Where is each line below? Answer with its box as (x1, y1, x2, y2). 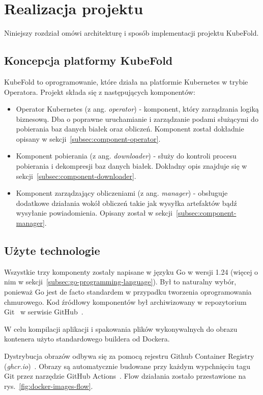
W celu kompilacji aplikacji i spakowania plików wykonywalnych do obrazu (4, 323, 238, 334)
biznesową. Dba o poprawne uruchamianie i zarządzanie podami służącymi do (16, 113, 258, 124)
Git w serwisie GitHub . (4, 306, 83, 317)
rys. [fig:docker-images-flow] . (4, 380, 93, 391)
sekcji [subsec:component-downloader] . (16, 170, 136, 181)
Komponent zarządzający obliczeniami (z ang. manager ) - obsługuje (16, 188, 228, 198)
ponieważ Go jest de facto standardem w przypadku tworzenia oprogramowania (4, 286, 252, 297)
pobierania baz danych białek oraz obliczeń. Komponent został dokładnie (16, 123, 244, 134)
